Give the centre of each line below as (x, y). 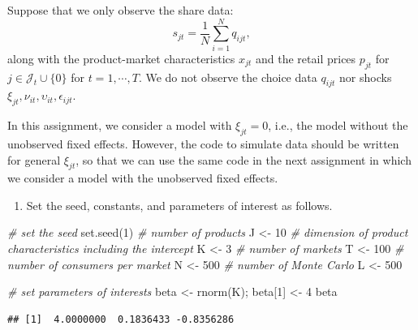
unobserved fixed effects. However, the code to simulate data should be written (203, 143)
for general (34, 159)
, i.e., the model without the (338, 125)
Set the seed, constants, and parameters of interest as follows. (179, 205)
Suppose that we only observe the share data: (121, 10)
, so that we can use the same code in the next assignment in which (243, 159)
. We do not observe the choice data (228, 77)
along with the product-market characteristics (121, 58)
